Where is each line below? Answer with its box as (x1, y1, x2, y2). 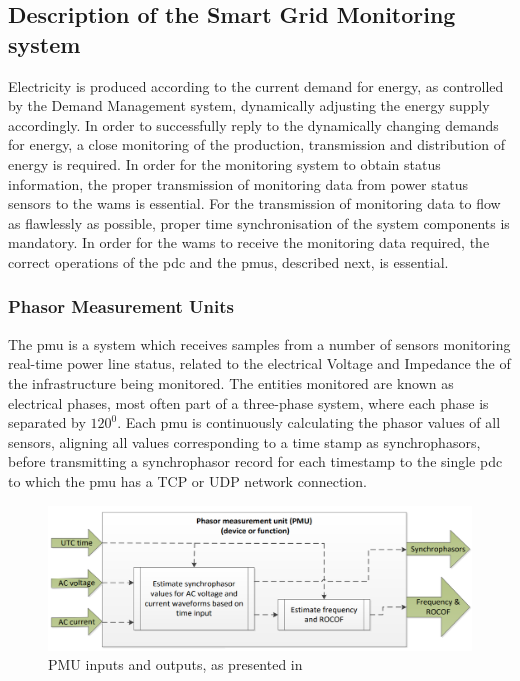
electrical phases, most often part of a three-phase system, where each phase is (8, 392, 489, 413)
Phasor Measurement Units (8, 294, 234, 319)
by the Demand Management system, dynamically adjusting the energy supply (8, 95, 490, 116)
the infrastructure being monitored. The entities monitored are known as (8, 372, 454, 393)
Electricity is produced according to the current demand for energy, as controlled (8, 75, 504, 96)
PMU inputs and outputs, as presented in (48, 654, 303, 675)
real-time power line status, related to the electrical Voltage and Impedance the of (8, 353, 511, 374)
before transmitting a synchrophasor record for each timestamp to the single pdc (8, 451, 503, 472)
